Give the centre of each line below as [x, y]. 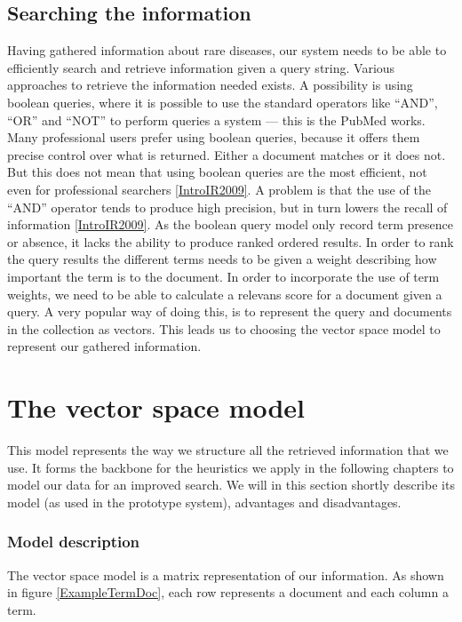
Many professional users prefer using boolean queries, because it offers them [214, 137]
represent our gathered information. [104, 346]
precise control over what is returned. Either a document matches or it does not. [227, 154]
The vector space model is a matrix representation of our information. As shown [226, 574]
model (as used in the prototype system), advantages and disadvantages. [204, 502]
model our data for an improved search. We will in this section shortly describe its [231, 485]
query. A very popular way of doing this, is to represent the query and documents [230, 311]
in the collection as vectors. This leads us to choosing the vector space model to [224, 328]
